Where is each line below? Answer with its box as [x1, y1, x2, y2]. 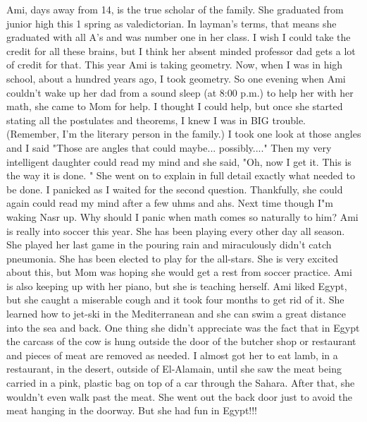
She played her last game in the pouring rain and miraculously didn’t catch [6, 237, 332, 252]
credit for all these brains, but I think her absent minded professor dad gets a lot [6, 43, 356, 58]
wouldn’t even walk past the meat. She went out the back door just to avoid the [6, 389, 352, 404]
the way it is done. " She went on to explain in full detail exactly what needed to [6, 168, 355, 183]
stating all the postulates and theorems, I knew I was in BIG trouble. [6, 112, 306, 127]
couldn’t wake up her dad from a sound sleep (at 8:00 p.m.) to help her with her [6, 85, 354, 100]
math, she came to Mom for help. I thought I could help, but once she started [6, 99, 343, 114]
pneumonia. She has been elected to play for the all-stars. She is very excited [6, 251, 338, 265]
